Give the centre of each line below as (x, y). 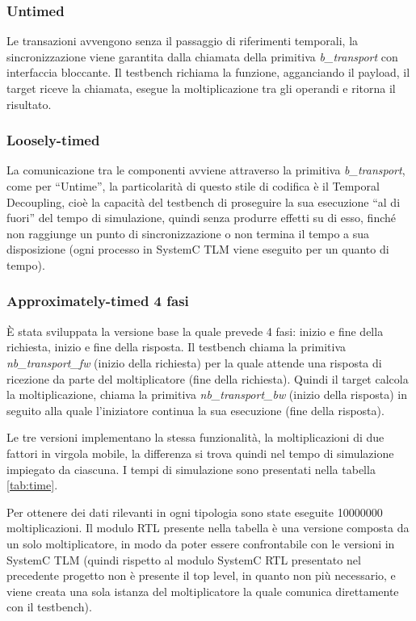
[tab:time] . (32, 485)
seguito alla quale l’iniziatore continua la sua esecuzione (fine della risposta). (195, 410)
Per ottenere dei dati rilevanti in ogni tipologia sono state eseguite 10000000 (195, 512)
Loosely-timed (53, 140)
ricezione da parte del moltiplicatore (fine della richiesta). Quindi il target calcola (208, 378)
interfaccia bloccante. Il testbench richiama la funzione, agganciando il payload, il (208, 72)
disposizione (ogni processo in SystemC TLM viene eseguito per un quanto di (198, 249)
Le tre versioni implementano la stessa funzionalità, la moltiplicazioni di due (195, 437)
